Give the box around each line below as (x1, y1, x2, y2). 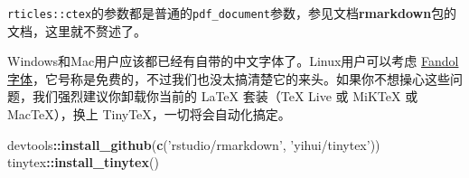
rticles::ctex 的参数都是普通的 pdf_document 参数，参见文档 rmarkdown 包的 (7, 4, 457, 22)
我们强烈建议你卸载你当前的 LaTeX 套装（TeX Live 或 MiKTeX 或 (32, 87, 418, 106)
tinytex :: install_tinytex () (7, 153, 159, 172)
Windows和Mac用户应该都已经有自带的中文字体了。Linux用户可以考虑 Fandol (7, 52, 459, 70)
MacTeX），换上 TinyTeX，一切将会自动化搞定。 (7, 105, 291, 124)
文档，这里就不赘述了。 (7, 21, 146, 40)
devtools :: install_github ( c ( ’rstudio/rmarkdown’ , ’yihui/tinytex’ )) (7, 135, 380, 154)
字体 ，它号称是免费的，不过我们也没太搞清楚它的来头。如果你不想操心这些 (7, 69, 450, 88)
